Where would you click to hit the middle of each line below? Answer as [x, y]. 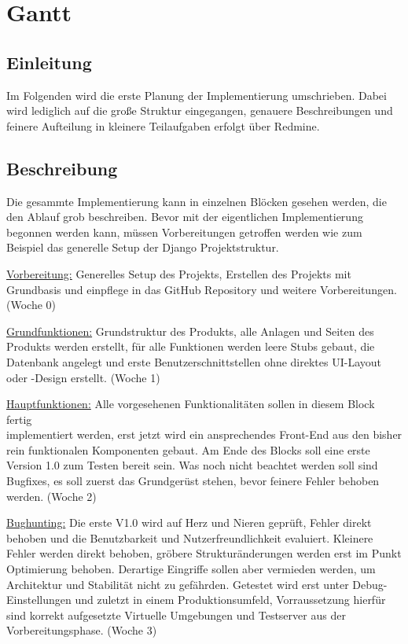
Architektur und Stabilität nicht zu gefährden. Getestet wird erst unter [178, 584]
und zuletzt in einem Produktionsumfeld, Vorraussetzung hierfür [230, 600]
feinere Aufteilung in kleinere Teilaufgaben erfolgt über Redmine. [163, 125]
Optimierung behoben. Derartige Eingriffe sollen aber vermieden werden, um [191, 569]
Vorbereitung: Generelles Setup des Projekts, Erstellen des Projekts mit [179, 273]
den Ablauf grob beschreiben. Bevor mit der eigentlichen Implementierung [185, 217]
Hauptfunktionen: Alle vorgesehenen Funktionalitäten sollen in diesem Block [191, 404]
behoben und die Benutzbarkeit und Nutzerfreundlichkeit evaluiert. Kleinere [190, 537]
